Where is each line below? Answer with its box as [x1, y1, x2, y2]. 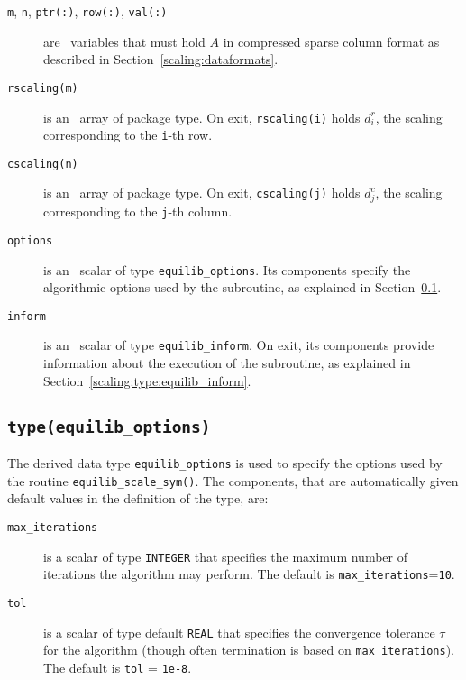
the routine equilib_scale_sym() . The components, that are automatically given [7, 471, 459, 490]
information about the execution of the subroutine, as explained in [43, 354, 411, 372]
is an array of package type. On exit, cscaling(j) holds [43, 183, 361, 202]
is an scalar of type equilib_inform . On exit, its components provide [43, 335, 434, 354]
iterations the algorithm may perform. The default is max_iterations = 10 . [43, 565, 455, 584]
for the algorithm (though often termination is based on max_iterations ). [43, 640, 454, 659]
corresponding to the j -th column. [43, 202, 233, 221]
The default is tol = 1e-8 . [43, 657, 192, 676]
